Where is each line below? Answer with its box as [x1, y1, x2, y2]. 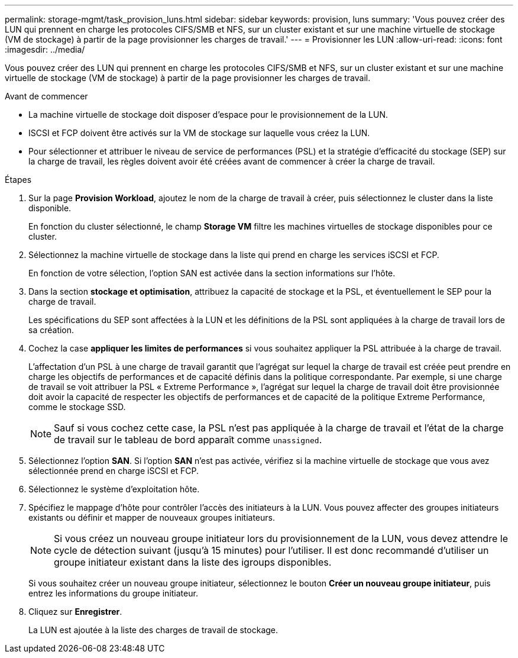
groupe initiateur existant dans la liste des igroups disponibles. [54, 556, 332, 568]
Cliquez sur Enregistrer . [28, 607, 122, 617]
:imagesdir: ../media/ [5, 44, 85, 54]
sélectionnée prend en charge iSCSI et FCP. [28, 466, 199, 476]
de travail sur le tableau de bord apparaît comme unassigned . [54, 434, 322, 446]
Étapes [5, 175, 32, 185]
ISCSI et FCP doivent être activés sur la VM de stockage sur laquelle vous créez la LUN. [28, 128, 370, 138]
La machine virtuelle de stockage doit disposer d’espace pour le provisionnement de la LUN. [28, 109, 388, 120]
